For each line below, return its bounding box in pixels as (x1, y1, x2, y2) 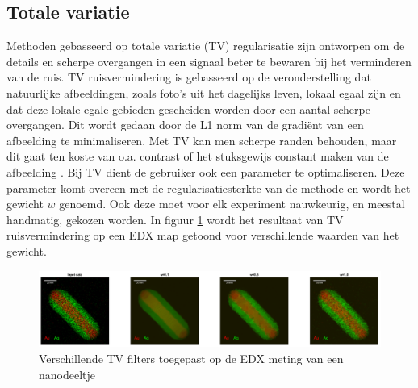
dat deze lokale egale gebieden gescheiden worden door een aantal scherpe (6, 100, 370, 117)
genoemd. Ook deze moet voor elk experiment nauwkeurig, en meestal (59, 195, 405, 212)
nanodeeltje (39, 365, 96, 382)
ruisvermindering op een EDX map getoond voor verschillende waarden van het (6, 227, 399, 244)
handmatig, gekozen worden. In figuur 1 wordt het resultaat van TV (6, 211, 344, 227)
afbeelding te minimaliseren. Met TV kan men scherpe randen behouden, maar (6, 131, 397, 148)
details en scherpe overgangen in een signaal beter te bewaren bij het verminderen (6, 52, 412, 69)
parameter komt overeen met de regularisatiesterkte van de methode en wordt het (6, 179, 411, 196)
